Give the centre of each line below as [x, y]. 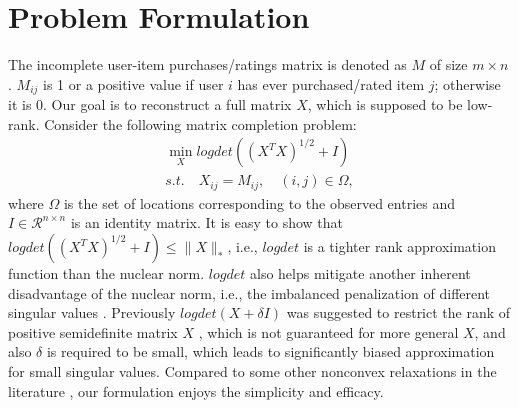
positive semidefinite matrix [93, 331]
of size [448, 64]
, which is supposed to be [385, 104]
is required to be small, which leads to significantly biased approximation [270, 351]
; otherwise [467, 83]
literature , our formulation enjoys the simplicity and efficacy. [196, 390]
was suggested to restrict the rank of [398, 312]
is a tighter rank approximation [399, 246]
